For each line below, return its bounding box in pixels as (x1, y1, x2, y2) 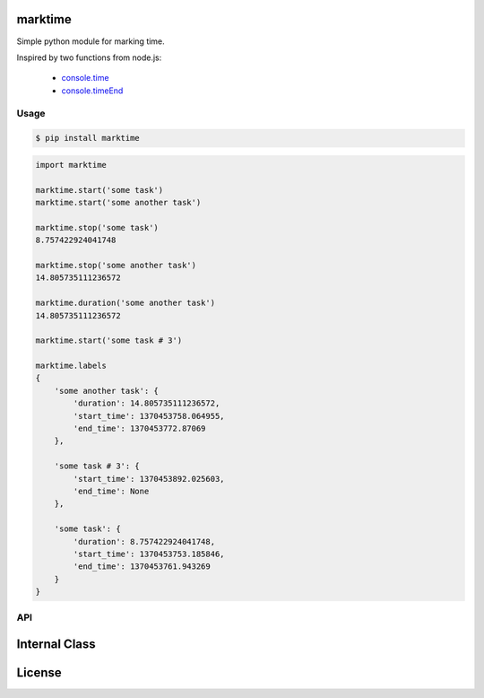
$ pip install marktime (35, 133, 141, 144)
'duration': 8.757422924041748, (73, 537, 215, 546)
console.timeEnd (61, 85, 124, 96)
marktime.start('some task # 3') (35, 336, 183, 345)
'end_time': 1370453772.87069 (73, 423, 206, 434)
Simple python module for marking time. (16, 36, 165, 47)
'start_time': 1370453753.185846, (73, 548, 225, 559)
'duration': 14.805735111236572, (73, 398, 220, 408)
